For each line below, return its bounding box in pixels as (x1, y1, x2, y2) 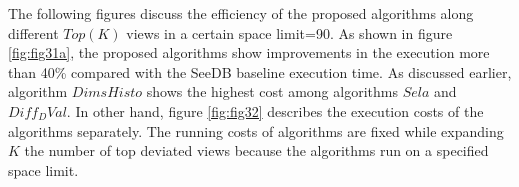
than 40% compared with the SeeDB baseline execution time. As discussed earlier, (8, 61, 512, 82)
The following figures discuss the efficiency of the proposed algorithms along (8, 3, 474, 23)
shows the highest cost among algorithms (146, 81, 398, 102)
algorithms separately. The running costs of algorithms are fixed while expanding (8, 120, 504, 141)
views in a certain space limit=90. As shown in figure (126, 22, 453, 43)
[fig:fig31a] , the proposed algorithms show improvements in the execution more (8, 42, 490, 63)
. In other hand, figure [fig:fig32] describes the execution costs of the (66, 100, 484, 121)
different (8, 22, 59, 43)
